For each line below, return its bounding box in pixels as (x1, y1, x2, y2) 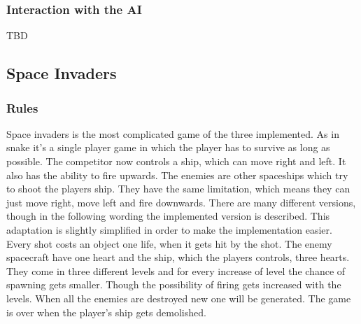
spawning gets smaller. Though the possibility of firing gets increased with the (6, 277, 341, 292)
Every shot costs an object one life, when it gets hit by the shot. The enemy (6, 236, 332, 251)
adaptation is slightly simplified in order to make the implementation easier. (6, 222, 332, 237)
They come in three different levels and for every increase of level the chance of (6, 263, 346, 278)
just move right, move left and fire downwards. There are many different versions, (6, 195, 356, 209)
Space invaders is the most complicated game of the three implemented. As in (6, 126, 339, 141)
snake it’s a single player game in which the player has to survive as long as (6, 140, 330, 155)
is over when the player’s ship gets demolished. (6, 304, 206, 319)
